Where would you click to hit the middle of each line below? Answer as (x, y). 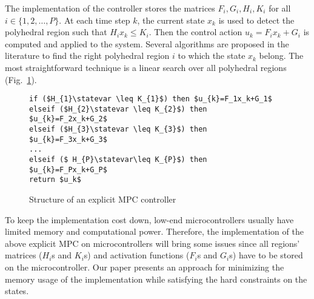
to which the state (212, 55)
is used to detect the (256, 20)
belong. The (281, 55)
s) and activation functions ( (137, 255)
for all (280, 8)
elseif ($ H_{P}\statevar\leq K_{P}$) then (118, 160)
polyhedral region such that (56, 32)
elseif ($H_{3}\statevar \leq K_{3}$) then (118, 129)
